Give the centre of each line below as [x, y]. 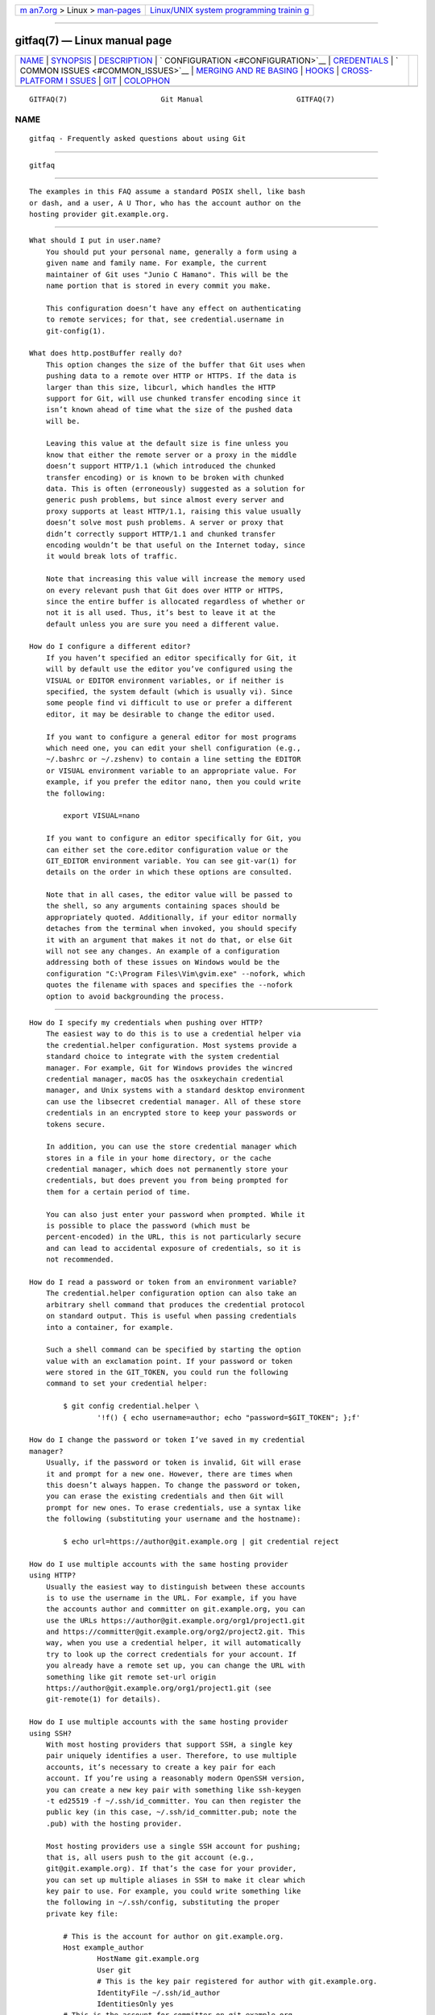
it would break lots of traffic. [112, 557]
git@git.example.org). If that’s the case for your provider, [171, 1869]
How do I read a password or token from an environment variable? [163, 1282]
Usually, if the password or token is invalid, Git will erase [173, 1462]
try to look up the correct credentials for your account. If [171, 1654]
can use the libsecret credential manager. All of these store [173, 1101]
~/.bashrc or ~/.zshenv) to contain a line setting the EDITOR [173, 759]
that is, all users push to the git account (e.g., [150, 1857]
